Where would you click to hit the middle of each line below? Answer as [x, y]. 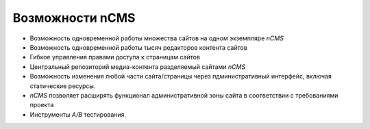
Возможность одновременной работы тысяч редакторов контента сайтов [139, 47]
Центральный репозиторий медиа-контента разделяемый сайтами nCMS [138, 67]
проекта [42, 105]
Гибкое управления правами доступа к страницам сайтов [115, 57]
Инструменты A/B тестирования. [78, 114]
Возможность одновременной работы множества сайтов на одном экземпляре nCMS [157, 38]
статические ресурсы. [63, 86]
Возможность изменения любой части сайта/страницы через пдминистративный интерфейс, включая [181, 76]
